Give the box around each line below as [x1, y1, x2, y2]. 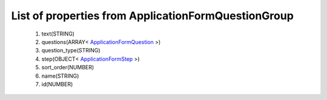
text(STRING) [41, 30, 75, 37]
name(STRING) [41, 72, 79, 80]
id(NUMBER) [41, 80, 73, 87]
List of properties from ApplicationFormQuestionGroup [11, 9, 294, 22]
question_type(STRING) [41, 47, 101, 54]
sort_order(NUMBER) [41, 64, 94, 71]
